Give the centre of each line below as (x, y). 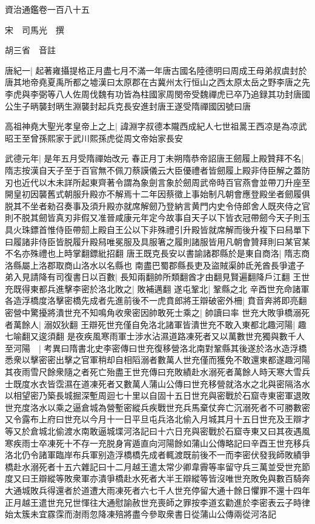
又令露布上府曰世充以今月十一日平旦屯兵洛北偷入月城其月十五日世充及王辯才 (157, 419)
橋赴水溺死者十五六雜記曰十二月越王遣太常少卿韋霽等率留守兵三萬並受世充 (153, 466)
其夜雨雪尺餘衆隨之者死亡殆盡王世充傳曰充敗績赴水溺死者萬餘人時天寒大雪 (153, 372)
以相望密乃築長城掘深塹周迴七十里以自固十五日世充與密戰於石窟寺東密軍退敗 (157, 395)
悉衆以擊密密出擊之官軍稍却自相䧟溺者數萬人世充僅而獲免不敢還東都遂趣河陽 (157, 360)
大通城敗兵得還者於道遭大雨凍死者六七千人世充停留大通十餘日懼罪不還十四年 (157, 490)
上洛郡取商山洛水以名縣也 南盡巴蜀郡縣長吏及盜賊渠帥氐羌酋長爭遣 (163, 265)
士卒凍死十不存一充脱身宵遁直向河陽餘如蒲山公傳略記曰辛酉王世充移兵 (170, 443)
